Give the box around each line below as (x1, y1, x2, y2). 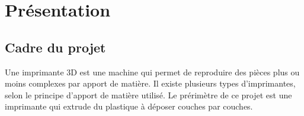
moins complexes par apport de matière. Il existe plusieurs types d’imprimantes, (5, 77, 296, 90)
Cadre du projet (5, 38, 106, 56)
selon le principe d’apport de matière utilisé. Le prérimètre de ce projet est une (5, 88, 292, 101)
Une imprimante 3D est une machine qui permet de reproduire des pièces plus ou (5, 65, 300, 78)
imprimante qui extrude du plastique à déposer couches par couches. (5, 100, 253, 112)
